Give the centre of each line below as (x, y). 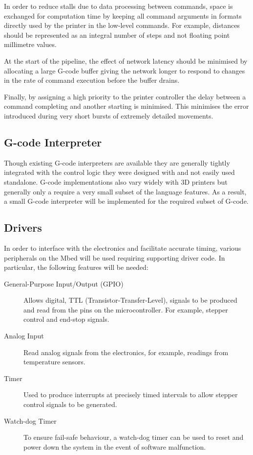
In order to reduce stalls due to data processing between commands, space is (118, 6)
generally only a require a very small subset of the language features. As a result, (125, 191)
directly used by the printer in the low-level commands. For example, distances (122, 25)
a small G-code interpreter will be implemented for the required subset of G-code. (126, 201)
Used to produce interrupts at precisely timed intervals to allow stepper (131, 395)
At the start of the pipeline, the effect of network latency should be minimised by (126, 60)
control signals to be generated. (70, 404)
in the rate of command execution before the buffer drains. (92, 80)
